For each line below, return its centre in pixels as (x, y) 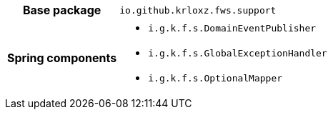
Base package (62, 10)
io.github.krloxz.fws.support (198, 10)
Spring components (62, 57)
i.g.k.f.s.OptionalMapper (215, 78)
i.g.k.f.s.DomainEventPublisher (232, 28)
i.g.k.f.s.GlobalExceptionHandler (238, 53)
